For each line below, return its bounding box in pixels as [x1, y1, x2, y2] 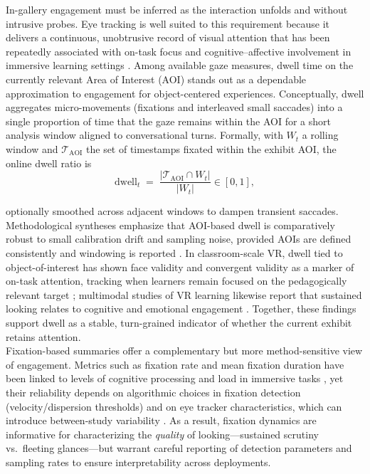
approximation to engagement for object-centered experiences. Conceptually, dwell [6, 85, 364, 100]
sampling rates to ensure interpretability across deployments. [6, 454, 271, 469]
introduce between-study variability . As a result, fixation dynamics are [6, 413, 317, 428]
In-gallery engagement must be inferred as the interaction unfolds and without [6, 2, 348, 16]
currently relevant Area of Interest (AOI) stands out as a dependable [6, 71, 307, 86]
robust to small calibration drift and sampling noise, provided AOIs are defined [6, 231, 351, 246]
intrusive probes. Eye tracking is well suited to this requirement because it [6, 16, 330, 31]
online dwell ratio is [6, 155, 92, 170]
